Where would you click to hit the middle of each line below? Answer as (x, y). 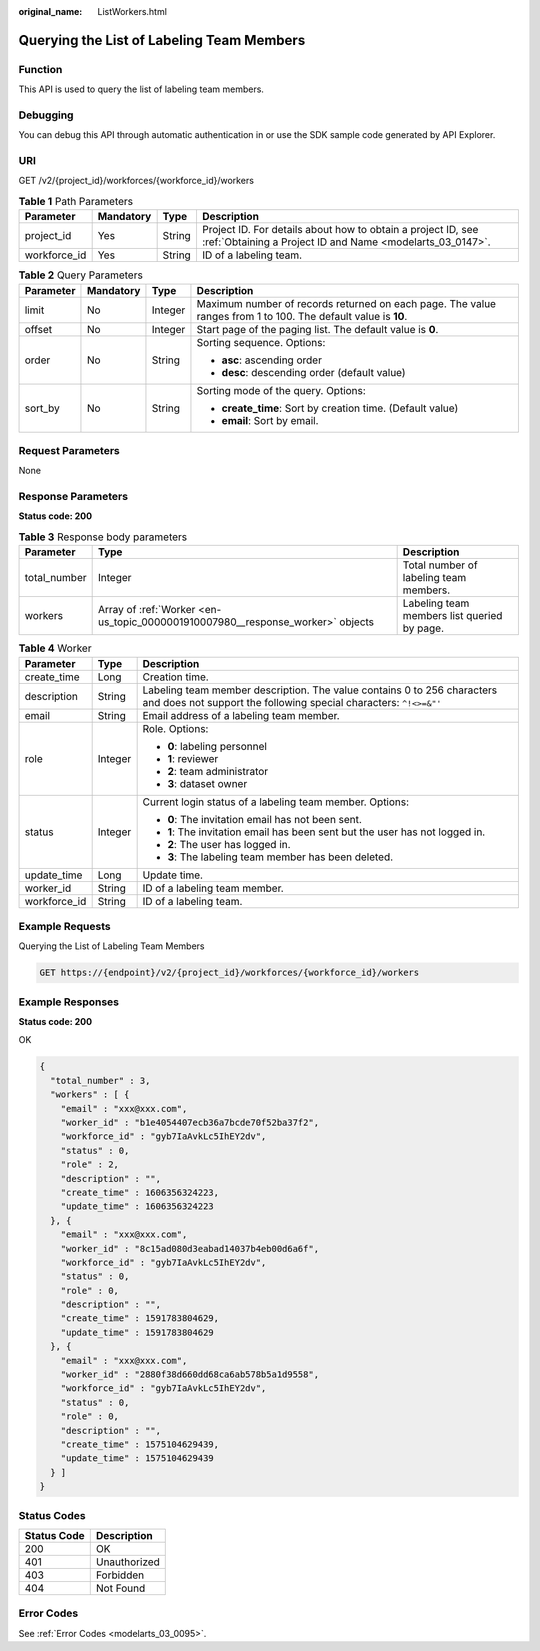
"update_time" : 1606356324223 (137, 1206)
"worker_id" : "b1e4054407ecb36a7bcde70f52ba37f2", (190, 1123)
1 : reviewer (193, 758)
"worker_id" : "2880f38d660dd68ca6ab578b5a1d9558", (190, 1374)
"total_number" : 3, (100, 1080)
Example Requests (64, 926)
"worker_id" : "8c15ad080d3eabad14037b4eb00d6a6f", (190, 1248)
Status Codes (52, 1515)
